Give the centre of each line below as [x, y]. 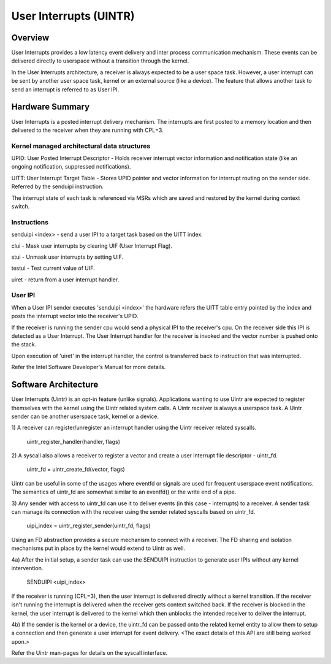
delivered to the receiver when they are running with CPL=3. [87, 130]
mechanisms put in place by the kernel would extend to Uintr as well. [98, 548]
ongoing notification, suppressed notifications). [71, 167]
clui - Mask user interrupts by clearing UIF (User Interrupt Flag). [92, 246]
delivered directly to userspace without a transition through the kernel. [100, 61]
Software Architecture [55, 385]
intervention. [27, 568]
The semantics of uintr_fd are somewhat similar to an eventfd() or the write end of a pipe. [124, 492]
